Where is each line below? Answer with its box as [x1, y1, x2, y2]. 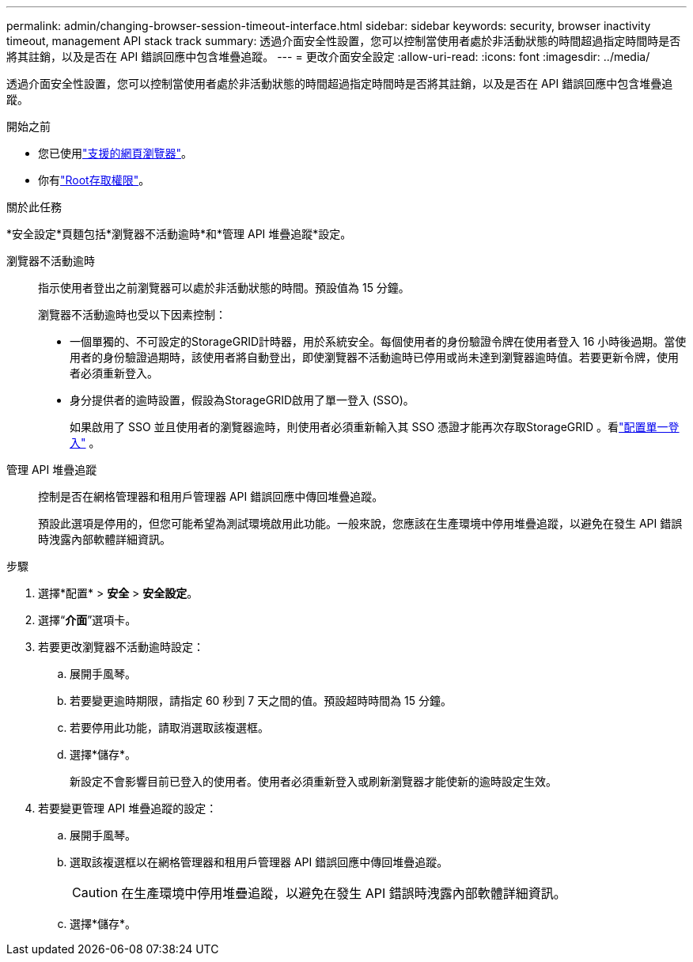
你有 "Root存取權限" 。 [38, 173, 150, 187]
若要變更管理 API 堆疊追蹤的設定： [38, 801, 218, 815]
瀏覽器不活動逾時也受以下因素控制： [38, 308, 226, 321]
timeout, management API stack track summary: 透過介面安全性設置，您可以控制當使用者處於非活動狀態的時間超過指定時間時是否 [6, 34, 681, 47]
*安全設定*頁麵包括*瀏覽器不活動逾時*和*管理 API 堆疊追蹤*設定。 [6, 227, 352, 240]
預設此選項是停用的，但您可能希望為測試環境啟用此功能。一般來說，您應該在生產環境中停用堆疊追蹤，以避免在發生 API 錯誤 [38, 517, 683, 530]
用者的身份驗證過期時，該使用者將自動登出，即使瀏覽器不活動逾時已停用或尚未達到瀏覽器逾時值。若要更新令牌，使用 [70, 350, 679, 364]
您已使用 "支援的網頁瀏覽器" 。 [38, 146, 193, 160]
